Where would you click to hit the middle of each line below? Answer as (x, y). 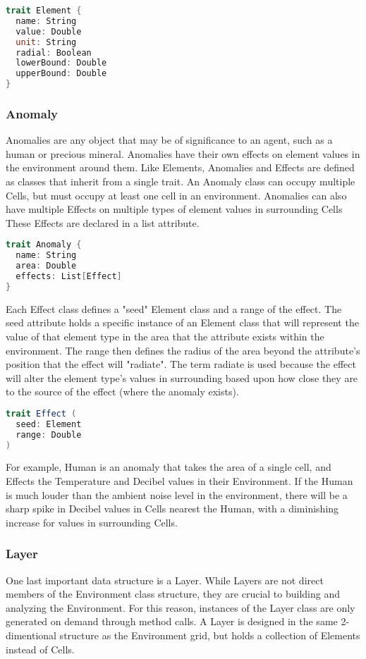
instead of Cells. (40, 649)
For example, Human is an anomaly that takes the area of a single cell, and (169, 467)
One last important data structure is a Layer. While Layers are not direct (165, 580)
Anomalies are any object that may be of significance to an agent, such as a (169, 140)
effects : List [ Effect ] (69, 276)
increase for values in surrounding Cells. (92, 522)
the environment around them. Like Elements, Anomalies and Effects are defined (180, 167)
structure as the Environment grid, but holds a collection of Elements (210, 635)
